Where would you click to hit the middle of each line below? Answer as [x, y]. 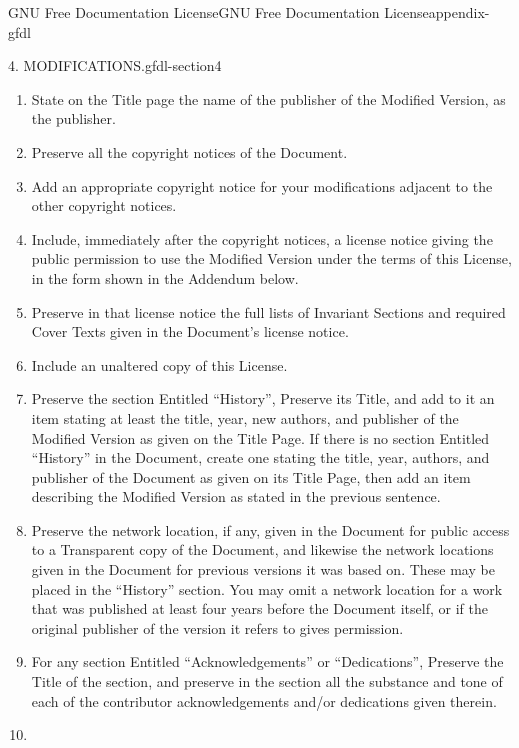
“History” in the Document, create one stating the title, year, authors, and [260, 457]
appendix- [459, 12]
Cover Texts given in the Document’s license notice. [190, 331]
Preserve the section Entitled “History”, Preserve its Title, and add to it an [263, 398]
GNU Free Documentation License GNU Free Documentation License [218, 12]
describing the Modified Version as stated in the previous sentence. [236, 496]
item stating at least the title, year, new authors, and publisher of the [245, 417]
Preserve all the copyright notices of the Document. [189, 151]
